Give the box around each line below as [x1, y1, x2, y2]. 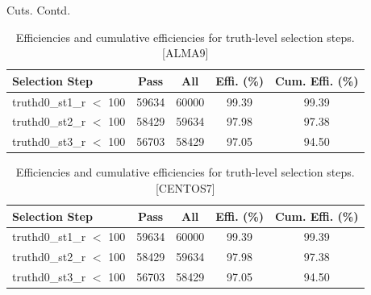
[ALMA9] [162, 44, 209, 61]
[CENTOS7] [155, 180, 215, 196]
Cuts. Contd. [6, 2, 71, 18]
